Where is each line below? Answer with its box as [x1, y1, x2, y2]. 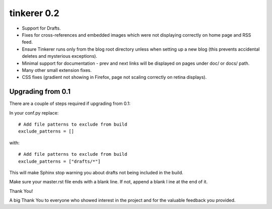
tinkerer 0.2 [9, 8, 60, 19]
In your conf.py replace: [9, 110, 59, 116]
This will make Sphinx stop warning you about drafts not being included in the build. [9, 169, 183, 175]
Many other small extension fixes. [22, 67, 92, 73]
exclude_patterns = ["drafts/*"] [18, 158, 101, 164]
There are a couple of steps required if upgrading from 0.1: [9, 100, 131, 107]
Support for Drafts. [22, 25, 61, 31]
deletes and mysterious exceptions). [22, 53, 98, 59]
